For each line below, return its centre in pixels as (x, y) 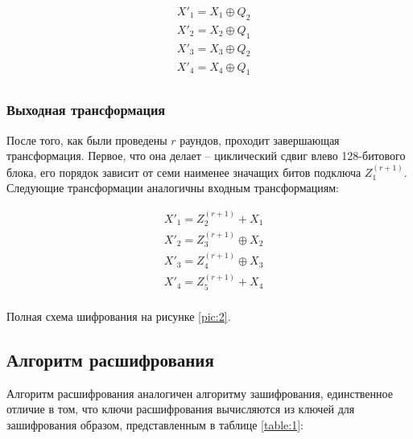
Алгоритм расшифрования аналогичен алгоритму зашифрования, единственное (200, 393)
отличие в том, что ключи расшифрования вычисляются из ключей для (181, 409)
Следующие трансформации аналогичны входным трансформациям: (173, 188)
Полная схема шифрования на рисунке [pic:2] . (119, 316)
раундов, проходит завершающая (260, 139)
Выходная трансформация (86, 110)
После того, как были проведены (87, 139)
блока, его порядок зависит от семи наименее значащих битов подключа (184, 172)
